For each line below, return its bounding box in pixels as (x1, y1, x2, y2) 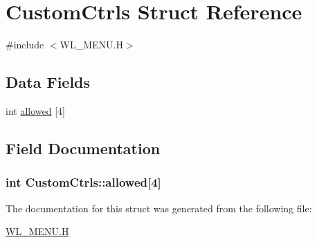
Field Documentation (6, 137, 161, 158)
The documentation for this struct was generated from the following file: (6, 201, 312, 215)
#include (6, 37, 44, 52)
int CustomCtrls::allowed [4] (6, 174, 161, 191)
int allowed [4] (6, 103, 65, 118)
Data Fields (6, 71, 91, 93)
